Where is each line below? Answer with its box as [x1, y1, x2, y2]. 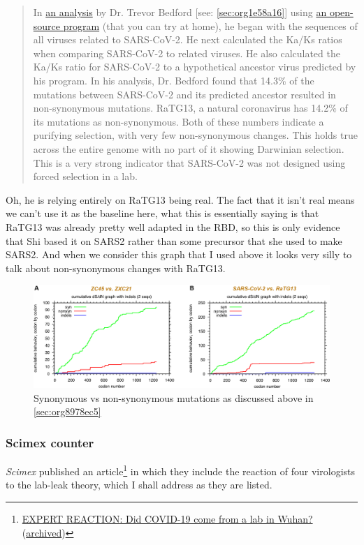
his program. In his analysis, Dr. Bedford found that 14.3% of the [33, 73, 314, 87]
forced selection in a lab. [33, 169, 138, 184]
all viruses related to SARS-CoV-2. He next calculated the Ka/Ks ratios [33, 32, 342, 47]
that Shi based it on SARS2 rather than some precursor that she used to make [6, 233, 342, 248]
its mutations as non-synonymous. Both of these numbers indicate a [33, 114, 324, 128]
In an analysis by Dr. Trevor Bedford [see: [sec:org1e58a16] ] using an [33, 5, 327, 19]
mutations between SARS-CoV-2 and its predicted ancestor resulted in [33, 87, 336, 101]
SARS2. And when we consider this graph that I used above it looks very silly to [6, 247, 352, 262]
